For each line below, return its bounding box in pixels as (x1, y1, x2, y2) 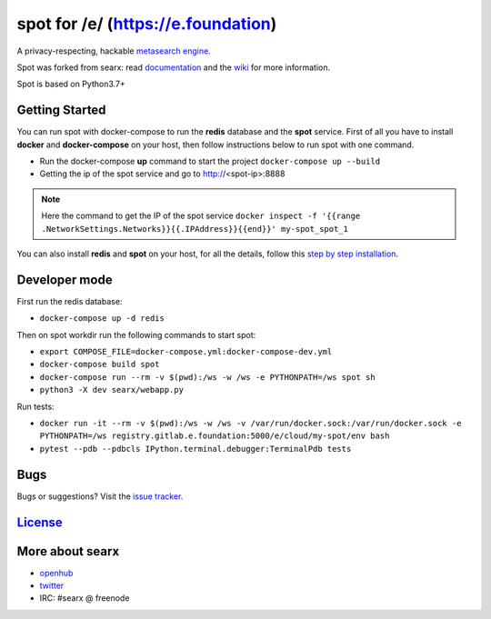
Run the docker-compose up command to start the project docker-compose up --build (39, 155, 381, 167)
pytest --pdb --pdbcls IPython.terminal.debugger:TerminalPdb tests (39, 444, 352, 454)
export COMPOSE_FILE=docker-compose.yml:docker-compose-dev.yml (39, 346, 333, 357)
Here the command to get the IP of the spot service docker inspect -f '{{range (41, 210, 361, 222)
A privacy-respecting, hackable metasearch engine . (16, 45, 211, 56)
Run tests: (16, 401, 55, 412)
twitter (39, 580, 65, 591)
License (16, 514, 63, 530)
